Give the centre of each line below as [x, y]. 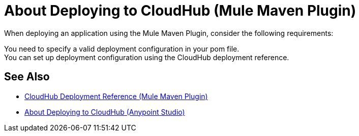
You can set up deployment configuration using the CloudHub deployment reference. [147, 57]
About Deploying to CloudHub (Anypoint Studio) [105, 112]
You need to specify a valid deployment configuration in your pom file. [122, 49]
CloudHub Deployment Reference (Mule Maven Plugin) [116, 96]
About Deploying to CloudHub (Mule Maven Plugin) [180, 11]
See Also [27, 77]
